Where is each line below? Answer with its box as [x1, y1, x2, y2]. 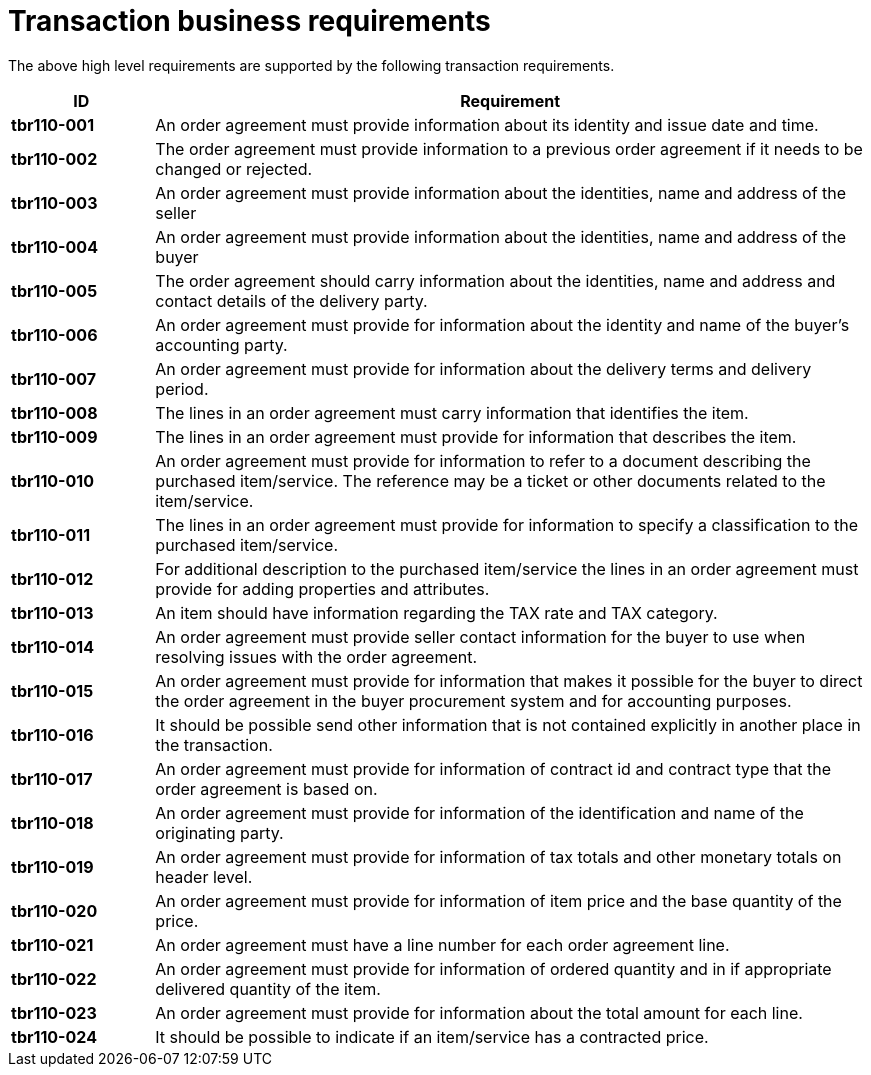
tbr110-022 [11, 968, 97, 989]
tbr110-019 [11, 856, 94, 877]
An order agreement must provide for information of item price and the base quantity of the [155, 890, 842, 911]
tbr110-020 [11, 900, 98, 921]
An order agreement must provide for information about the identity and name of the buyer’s [155, 314, 850, 335]
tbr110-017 [11, 768, 93, 789]
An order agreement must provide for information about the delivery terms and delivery [155, 358, 812, 379]
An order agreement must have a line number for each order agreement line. [155, 934, 730, 955]
